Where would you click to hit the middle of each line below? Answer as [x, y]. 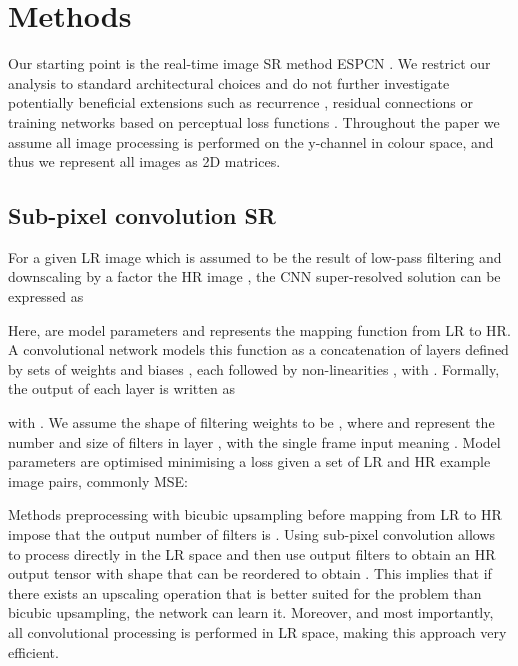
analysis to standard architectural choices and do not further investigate [229, 82]
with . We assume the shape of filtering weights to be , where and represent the [251, 422]
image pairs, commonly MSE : [98, 480]
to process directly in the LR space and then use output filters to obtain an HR [252, 553]
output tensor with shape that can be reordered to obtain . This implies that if [250, 573]
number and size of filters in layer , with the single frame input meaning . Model [254, 441]
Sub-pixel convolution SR [142, 215]
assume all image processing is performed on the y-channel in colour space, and [251, 141]
